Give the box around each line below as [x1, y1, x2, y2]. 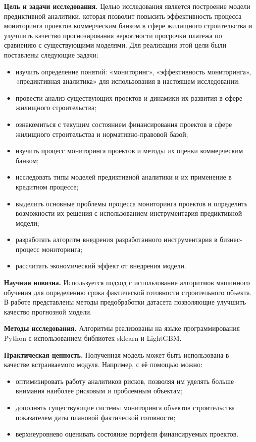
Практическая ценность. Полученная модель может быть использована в [4, 349, 229, 360]
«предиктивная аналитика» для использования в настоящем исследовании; [15, 76, 240, 86]
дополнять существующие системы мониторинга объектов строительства [15, 402, 235, 412]
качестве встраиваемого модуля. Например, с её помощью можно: [4, 359, 203, 370]
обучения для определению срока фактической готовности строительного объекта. [4, 287, 252, 297]
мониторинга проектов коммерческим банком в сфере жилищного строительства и [4, 20, 252, 31]
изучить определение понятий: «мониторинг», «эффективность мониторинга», [15, 66, 251, 76]
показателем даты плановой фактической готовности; [15, 412, 176, 422]
